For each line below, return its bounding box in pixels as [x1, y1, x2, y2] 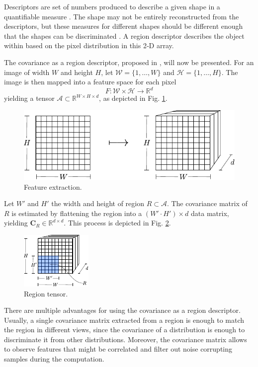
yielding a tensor [4, 93, 55, 103]
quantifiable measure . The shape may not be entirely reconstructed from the [4, 11, 239, 21]
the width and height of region [51, 198, 144, 209]
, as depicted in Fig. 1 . [99, 93, 168, 103]
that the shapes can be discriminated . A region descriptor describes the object [4, 30, 245, 41]
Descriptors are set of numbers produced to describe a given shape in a [4, 1, 220, 11]
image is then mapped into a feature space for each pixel [4, 76, 176, 87]
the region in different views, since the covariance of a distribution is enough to [4, 324, 245, 335]
